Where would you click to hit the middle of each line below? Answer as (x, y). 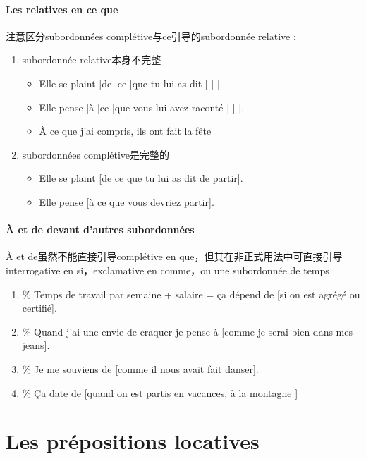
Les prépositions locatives (133, 441)
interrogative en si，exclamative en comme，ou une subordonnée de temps (167, 270)
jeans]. (36, 345)
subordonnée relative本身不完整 (92, 60)
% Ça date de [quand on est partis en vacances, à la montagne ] (160, 392)
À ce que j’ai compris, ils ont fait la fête (125, 131)
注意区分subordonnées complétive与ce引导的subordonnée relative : (151, 36)
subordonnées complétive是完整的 (96, 154)
